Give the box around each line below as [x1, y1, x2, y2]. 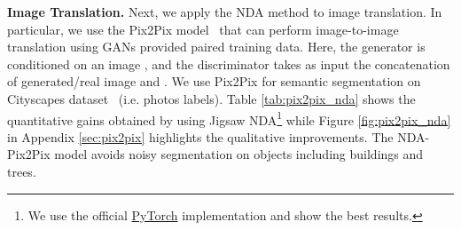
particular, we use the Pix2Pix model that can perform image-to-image [7, 20, 399, 38]
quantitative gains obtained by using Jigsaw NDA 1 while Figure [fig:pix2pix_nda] [7, 107, 451, 129]
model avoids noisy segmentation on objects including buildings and [54, 145, 424, 163]
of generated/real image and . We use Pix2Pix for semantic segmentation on [7, 72, 421, 91]
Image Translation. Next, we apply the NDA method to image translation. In [7, 3, 442, 20]
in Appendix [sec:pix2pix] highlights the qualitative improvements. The [7, 127, 394, 146]
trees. [7, 163, 36, 180]
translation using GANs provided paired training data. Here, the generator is [7, 37, 426, 56]
